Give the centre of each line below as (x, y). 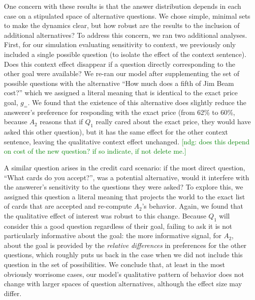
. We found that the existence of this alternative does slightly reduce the (137, 102)
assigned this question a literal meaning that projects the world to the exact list (125, 196)
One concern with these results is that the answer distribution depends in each (123, 6)
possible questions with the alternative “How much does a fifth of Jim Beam (119, 83)
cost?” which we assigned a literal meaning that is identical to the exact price (121, 93)
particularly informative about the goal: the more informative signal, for (113, 235)
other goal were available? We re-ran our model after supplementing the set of (122, 73)
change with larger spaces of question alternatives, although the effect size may (123, 284)
